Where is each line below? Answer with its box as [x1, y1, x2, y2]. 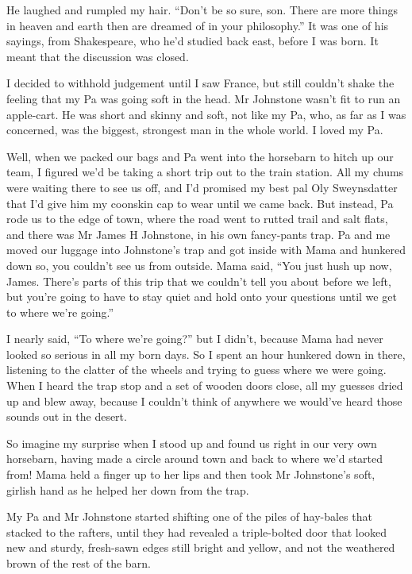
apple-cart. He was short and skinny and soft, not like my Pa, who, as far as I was [6, 106, 406, 122]
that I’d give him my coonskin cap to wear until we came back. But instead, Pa [6, 195, 394, 211]
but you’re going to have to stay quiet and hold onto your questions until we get [6, 288, 397, 305]
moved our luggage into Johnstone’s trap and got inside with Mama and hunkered [6, 241, 406, 258]
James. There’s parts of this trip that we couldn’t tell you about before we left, [6, 272, 391, 289]
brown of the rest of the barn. [6, 555, 151, 571]
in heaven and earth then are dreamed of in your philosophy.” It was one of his [6, 17, 389, 33]
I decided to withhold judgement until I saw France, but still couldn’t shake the [6, 75, 395, 91]
